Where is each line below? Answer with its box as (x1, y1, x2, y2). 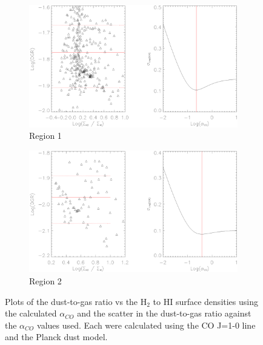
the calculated (5, 307, 57, 320)
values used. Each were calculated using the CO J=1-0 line (37, 318, 256, 331)
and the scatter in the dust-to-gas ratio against (77, 307, 251, 320)
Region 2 (29, 274, 62, 287)
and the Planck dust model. (5, 330, 108, 343)
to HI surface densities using (153, 295, 258, 307)
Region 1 (29, 129, 62, 142)
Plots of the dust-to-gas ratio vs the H (5, 295, 147, 307)
